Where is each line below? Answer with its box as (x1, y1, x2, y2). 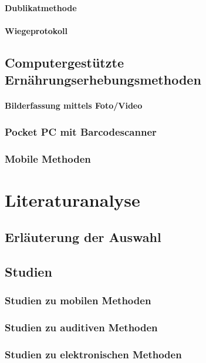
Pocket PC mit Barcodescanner (5, 124, 157, 139)
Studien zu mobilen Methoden (5, 293, 151, 308)
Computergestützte (5, 53, 124, 71)
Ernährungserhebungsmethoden (5, 70, 201, 89)
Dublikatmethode (5, 1, 77, 14)
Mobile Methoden (5, 151, 91, 166)
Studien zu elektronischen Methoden (5, 347, 182, 361)
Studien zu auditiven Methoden (5, 320, 158, 335)
